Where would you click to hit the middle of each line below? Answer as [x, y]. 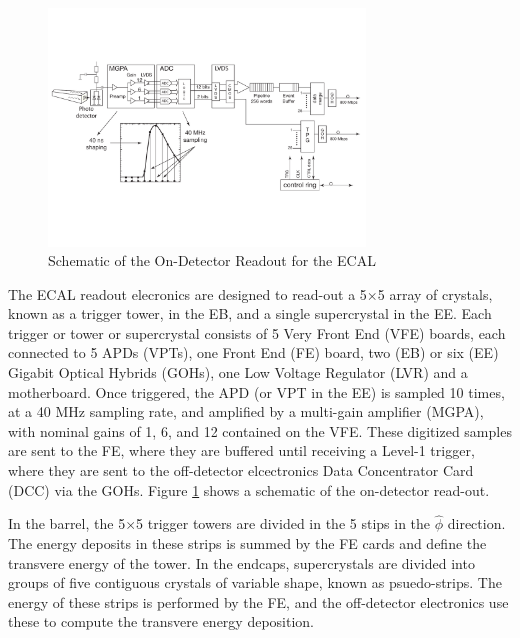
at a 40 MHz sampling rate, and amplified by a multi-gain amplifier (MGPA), [246, 411]
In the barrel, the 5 [67, 523]
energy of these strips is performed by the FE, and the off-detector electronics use [258, 601]
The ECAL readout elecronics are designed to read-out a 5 [187, 293]
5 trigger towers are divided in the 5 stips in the [283, 523]
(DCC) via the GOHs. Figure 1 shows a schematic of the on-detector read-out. [249, 489]
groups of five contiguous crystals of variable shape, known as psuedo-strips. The [255, 582]
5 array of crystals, [435, 293]
